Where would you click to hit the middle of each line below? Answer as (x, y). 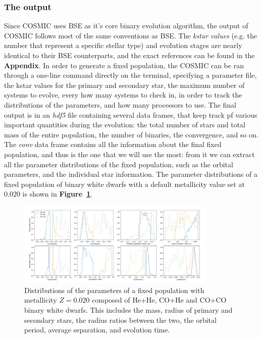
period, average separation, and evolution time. (97, 330)
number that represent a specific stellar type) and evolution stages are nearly (123, 45)
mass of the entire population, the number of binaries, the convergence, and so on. (131, 134)
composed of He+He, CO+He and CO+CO (159, 300)
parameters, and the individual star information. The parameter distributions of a (131, 174)
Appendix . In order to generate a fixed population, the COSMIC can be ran (124, 65)
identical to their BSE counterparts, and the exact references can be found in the (129, 55)
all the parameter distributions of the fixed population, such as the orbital (119, 164)
